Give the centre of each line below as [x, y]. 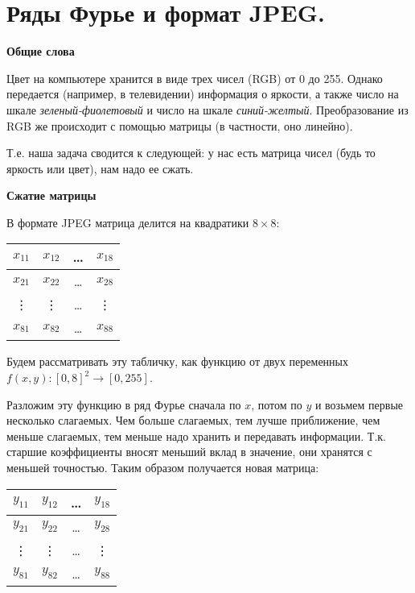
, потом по [277, 404]
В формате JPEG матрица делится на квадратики [128, 222]
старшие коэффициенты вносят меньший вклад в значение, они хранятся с [189, 452]
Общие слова [41, 51]
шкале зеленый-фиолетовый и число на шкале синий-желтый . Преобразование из [207, 109]
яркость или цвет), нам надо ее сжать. [100, 168]
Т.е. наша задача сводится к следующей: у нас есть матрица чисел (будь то [191, 153]
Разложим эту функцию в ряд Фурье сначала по [124, 404]
